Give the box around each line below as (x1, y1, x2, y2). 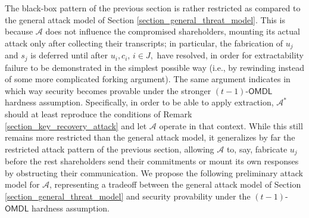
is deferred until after (30, 49, 108, 61)
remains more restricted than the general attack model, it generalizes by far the (5, 131, 295, 144)
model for (5, 178, 40, 191)
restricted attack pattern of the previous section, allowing (5, 142, 214, 155)
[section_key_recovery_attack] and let (5, 119, 147, 132)
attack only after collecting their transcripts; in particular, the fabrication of (5, 36, 283, 49)
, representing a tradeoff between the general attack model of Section (49, 178, 301, 191)
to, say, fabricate (226, 142, 288, 155)
